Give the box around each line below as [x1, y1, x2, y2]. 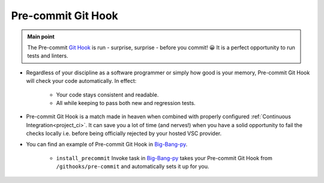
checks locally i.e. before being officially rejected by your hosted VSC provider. [26, 130, 222, 137]
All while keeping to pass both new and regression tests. [56, 99, 196, 106]
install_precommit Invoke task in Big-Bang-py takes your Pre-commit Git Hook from [56, 154, 272, 161]
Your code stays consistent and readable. [56, 91, 159, 98]
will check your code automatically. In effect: [26, 77, 137, 85]
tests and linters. [27, 52, 68, 59]
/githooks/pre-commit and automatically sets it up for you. [56, 163, 209, 170]
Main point [27, 33, 55, 40]
